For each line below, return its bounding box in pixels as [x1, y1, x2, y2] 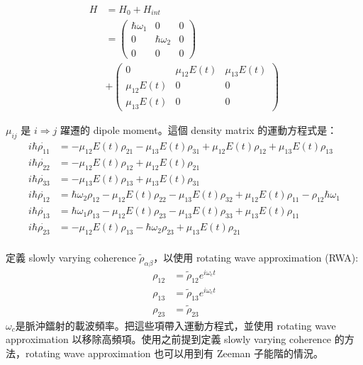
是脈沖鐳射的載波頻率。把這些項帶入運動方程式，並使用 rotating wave [15, 318, 336, 332]
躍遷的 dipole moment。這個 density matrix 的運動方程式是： [60, 123, 337, 137]
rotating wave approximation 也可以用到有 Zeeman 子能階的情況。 [25, 345, 324, 360]
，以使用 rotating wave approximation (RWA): [153, 249, 359, 264]
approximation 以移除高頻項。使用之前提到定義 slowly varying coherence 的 [6, 332, 345, 347]
